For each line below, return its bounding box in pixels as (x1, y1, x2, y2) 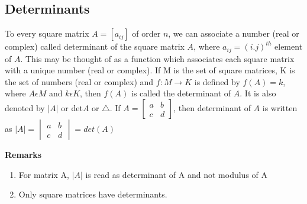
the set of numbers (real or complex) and (5, 75, 154, 88)
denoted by (5, 102, 45, 114)
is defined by (194, 75, 240, 88)
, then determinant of (173, 102, 251, 114)
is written (262, 102, 298, 114)
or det (61, 102, 83, 114)
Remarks (5, 148, 42, 161)
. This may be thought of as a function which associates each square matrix (20, 52, 295, 64)
